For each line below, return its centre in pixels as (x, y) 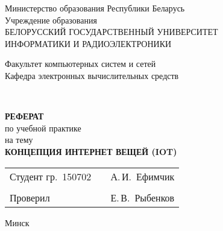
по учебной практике (43, 128)
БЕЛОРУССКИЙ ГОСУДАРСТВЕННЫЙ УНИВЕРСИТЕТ (111, 32)
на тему (19, 140)
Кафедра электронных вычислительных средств (92, 75)
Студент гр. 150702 (51, 176)
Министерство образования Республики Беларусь (95, 8)
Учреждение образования (51, 20)
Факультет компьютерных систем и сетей (80, 64)
